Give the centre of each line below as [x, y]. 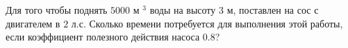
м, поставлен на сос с [273, 10]
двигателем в [33, 23]
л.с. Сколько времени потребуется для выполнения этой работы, [207, 23]
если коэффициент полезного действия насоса [103, 37]
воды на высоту [183, 10]
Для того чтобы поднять [57, 10]
